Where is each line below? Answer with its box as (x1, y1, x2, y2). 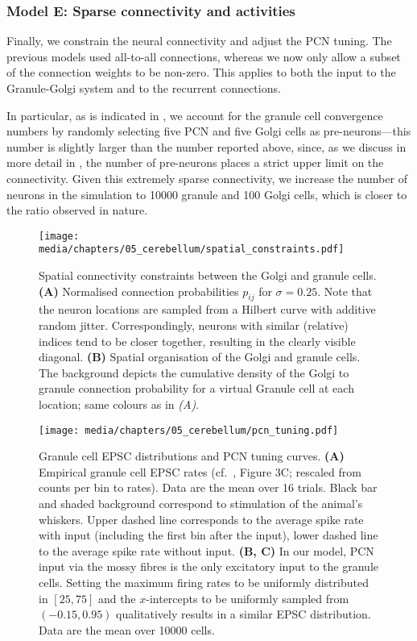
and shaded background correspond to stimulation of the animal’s (39, 495, 363, 512)
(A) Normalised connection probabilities (39, 282, 239, 299)
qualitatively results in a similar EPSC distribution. (116, 606, 371, 622)
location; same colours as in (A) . (39, 396, 200, 413)
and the (97, 589, 136, 606)
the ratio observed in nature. (6, 202, 148, 219)
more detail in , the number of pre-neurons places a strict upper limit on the (6, 154, 384, 171)
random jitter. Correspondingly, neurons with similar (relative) (39, 317, 349, 334)
